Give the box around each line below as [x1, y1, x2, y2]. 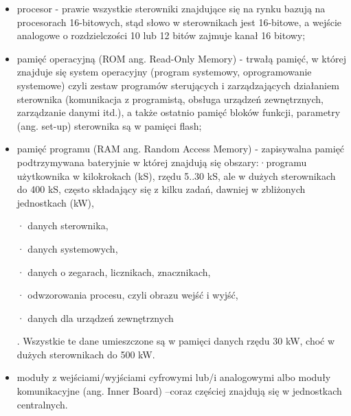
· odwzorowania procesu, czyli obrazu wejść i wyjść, [16, 288, 238, 302]
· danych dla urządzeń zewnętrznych [16, 310, 174, 325]
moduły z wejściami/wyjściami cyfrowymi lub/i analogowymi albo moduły [16, 370, 331, 384]
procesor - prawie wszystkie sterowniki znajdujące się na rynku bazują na [16, 1, 326, 15]
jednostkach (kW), [16, 195, 94, 209]
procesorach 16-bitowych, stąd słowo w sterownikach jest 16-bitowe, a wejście [16, 14, 342, 29]
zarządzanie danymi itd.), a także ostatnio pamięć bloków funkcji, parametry [16, 105, 341, 119]
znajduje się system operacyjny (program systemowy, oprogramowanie [16, 65, 312, 79]
